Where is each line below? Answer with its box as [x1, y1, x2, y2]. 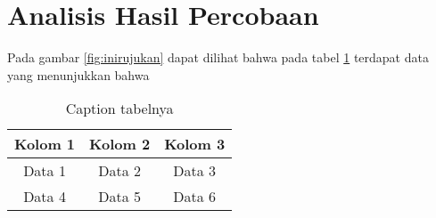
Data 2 [98, 160, 141, 182]
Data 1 [23, 160, 66, 182]
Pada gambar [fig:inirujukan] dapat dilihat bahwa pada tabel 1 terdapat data [7, 48, 429, 67]
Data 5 [98, 186, 141, 207]
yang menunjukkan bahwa [7, 65, 150, 84]
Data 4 [23, 186, 66, 207]
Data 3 [173, 160, 217, 182]
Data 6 [173, 186, 217, 207]
